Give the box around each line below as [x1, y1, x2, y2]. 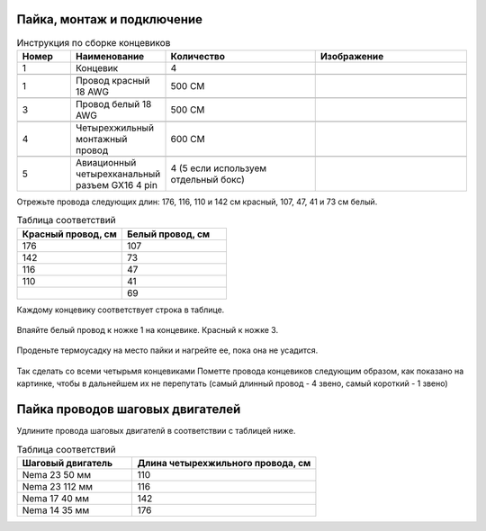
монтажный [75, 132, 128, 145]
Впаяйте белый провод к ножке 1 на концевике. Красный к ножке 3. [16, 325, 279, 336]
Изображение [319, 49, 384, 62]
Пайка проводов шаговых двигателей [16, 401, 241, 418]
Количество [170, 49, 225, 62]
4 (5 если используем [170, 162, 267, 175]
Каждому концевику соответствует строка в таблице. [16, 304, 225, 315]
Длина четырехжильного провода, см [137, 456, 311, 469]
